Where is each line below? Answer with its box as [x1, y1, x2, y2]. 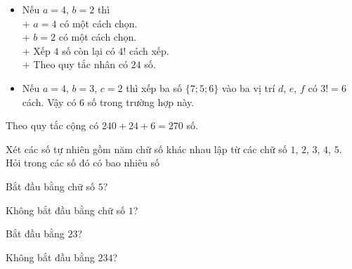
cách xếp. [129, 43, 169, 58]
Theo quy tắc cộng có [6, 118, 99, 133]
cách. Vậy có [22, 94, 77, 109]
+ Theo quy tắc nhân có [22, 57, 128, 72]
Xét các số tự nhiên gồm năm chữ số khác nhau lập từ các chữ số [6, 141, 287, 156]
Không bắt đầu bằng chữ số [6, 202, 126, 217]
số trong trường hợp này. [87, 94, 195, 109]
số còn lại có [62, 43, 115, 58]
